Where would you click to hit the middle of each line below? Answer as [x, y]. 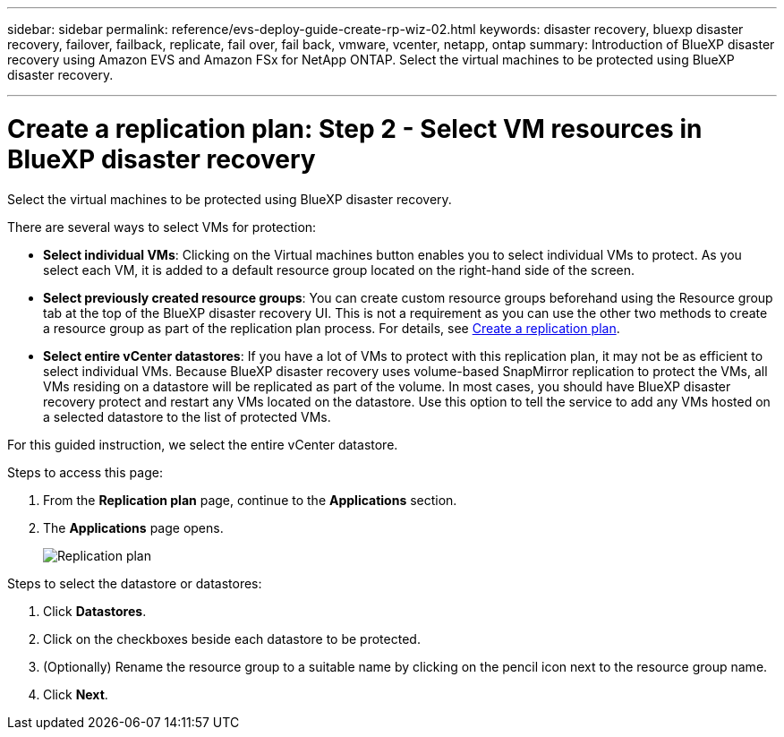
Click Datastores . [95, 611]
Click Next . [76, 694]
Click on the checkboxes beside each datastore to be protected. [232, 638]
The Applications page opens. [133, 527]
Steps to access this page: [85, 472]
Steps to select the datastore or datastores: [135, 583]
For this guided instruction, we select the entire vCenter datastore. [203, 444]
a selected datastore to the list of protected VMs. [187, 416]
